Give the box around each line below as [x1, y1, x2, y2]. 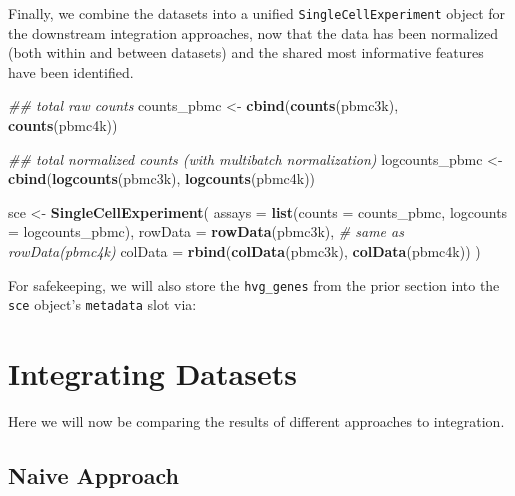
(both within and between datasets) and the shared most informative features [8, 42, 484, 63]
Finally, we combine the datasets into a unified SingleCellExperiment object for [8, 3, 506, 23]
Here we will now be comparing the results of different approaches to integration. [8, 411, 505, 432]
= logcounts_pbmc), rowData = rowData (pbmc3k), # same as [8, 221, 404, 242]
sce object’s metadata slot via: [8, 294, 197, 315]
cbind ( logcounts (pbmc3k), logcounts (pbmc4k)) [8, 168, 316, 189]
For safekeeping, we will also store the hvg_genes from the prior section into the [8, 274, 500, 295]
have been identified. [8, 61, 134, 82]
